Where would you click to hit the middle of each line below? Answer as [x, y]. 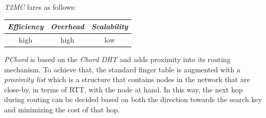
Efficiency [26, 26]
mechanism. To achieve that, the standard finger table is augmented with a [122, 69]
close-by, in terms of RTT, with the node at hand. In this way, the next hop [123, 89]
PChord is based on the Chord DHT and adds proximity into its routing [117, 59]
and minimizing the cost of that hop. [62, 109]
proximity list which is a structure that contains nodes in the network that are [127, 79]
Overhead [67, 26]
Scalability [110, 26]
